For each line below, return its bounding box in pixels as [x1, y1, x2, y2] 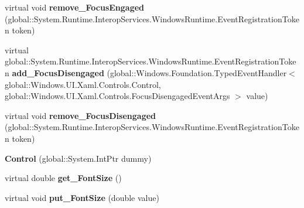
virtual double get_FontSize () [5, 172, 122, 184]
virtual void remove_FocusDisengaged [5, 109, 156, 121]
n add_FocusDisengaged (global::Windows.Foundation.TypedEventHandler [5, 66, 287, 79]
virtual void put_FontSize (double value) [5, 191, 159, 203]
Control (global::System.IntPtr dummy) [5, 152, 152, 164]
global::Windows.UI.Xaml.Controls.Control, [5, 78, 161, 90]
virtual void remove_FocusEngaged [5, 1, 145, 13]
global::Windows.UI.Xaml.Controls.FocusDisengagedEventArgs [5, 90, 230, 102]
